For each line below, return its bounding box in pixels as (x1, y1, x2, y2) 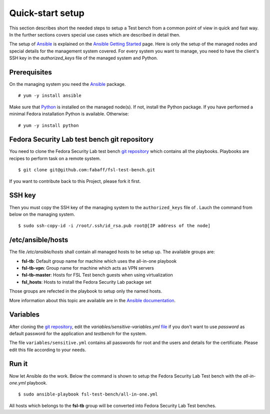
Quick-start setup (9, 7, 84, 18)
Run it (9, 360, 28, 368)
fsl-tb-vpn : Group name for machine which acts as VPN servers (21, 265, 154, 271)
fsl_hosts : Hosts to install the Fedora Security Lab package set (21, 279, 152, 285)
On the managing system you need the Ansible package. (9, 81, 126, 87)
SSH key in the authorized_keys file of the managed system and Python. (9, 55, 158, 61)
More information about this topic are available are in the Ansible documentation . (9, 297, 176, 303)
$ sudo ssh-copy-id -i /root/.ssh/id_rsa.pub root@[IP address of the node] (18, 223, 211, 229)
